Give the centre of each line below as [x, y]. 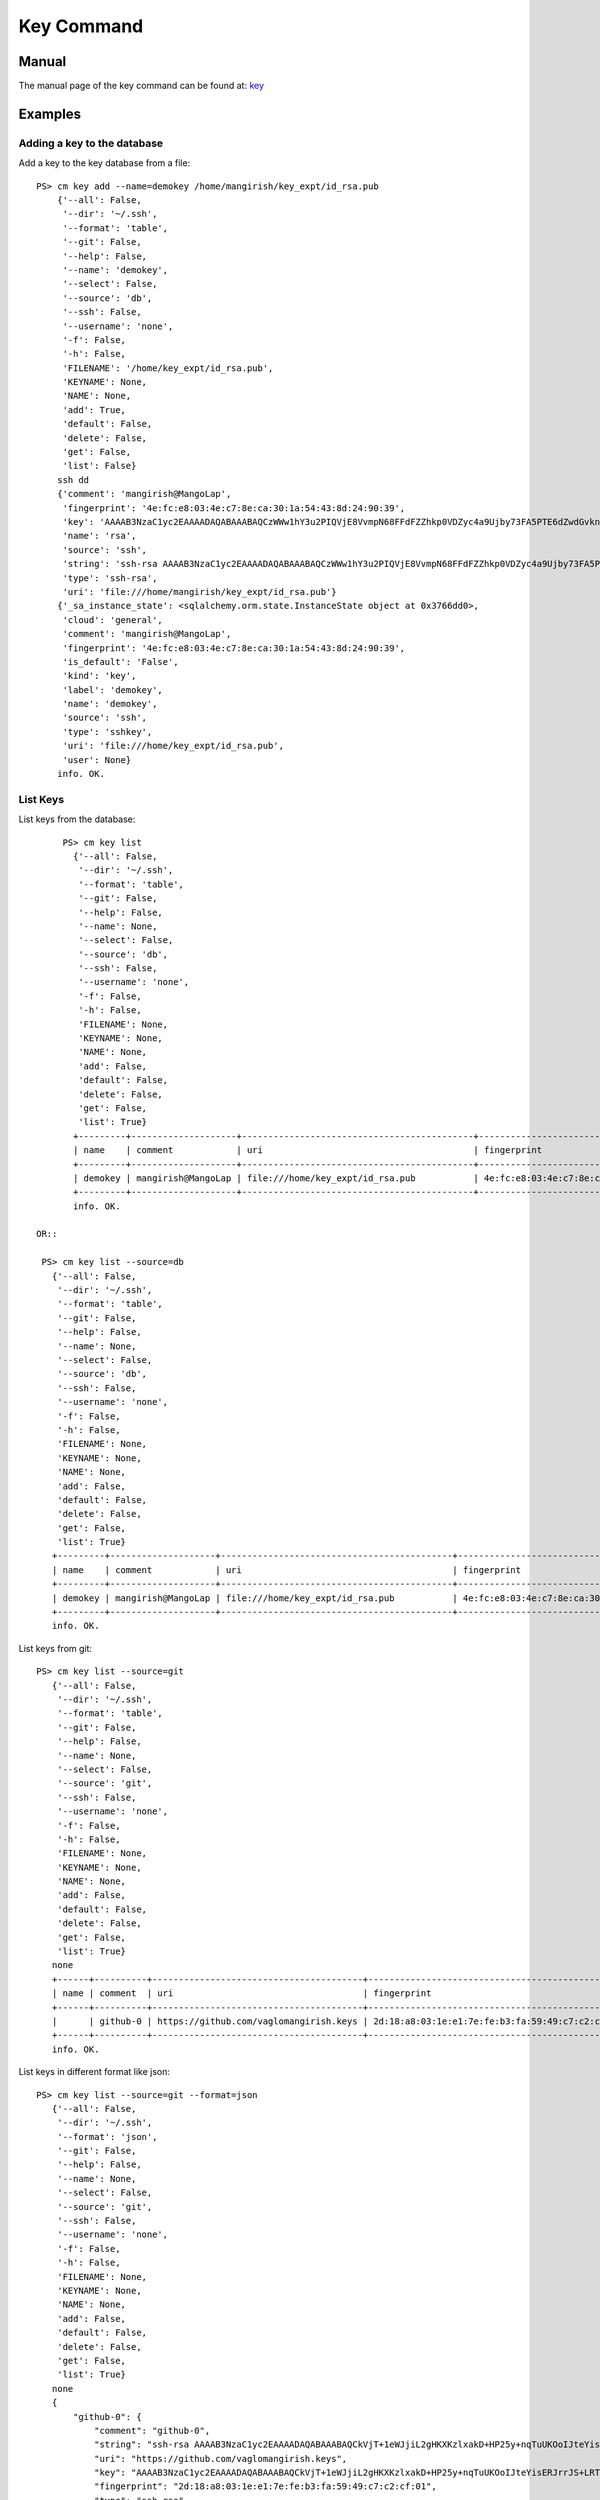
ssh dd [73, 479]
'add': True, [94, 409]
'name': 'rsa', [99, 536]
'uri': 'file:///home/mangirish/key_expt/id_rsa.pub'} [199, 591]
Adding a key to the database [91, 143]
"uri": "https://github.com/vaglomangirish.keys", [220, 2458]
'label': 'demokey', [113, 689]
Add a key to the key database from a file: [104, 163]
